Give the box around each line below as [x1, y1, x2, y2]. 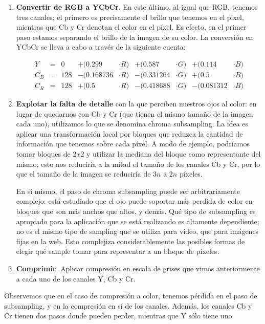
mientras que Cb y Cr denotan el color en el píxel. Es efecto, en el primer [16, 21, 247, 32]
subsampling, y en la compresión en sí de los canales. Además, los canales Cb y [4, 300, 252, 311]
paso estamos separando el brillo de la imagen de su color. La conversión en [16, 31, 253, 42]
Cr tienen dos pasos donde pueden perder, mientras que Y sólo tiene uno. [4, 310, 234, 321]
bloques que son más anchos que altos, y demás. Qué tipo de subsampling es [16, 206, 256, 216]
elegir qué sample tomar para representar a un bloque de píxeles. [16, 246, 219, 256]
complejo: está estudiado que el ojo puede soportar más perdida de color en [16, 196, 253, 206]
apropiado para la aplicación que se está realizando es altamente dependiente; [16, 215, 259, 226]
